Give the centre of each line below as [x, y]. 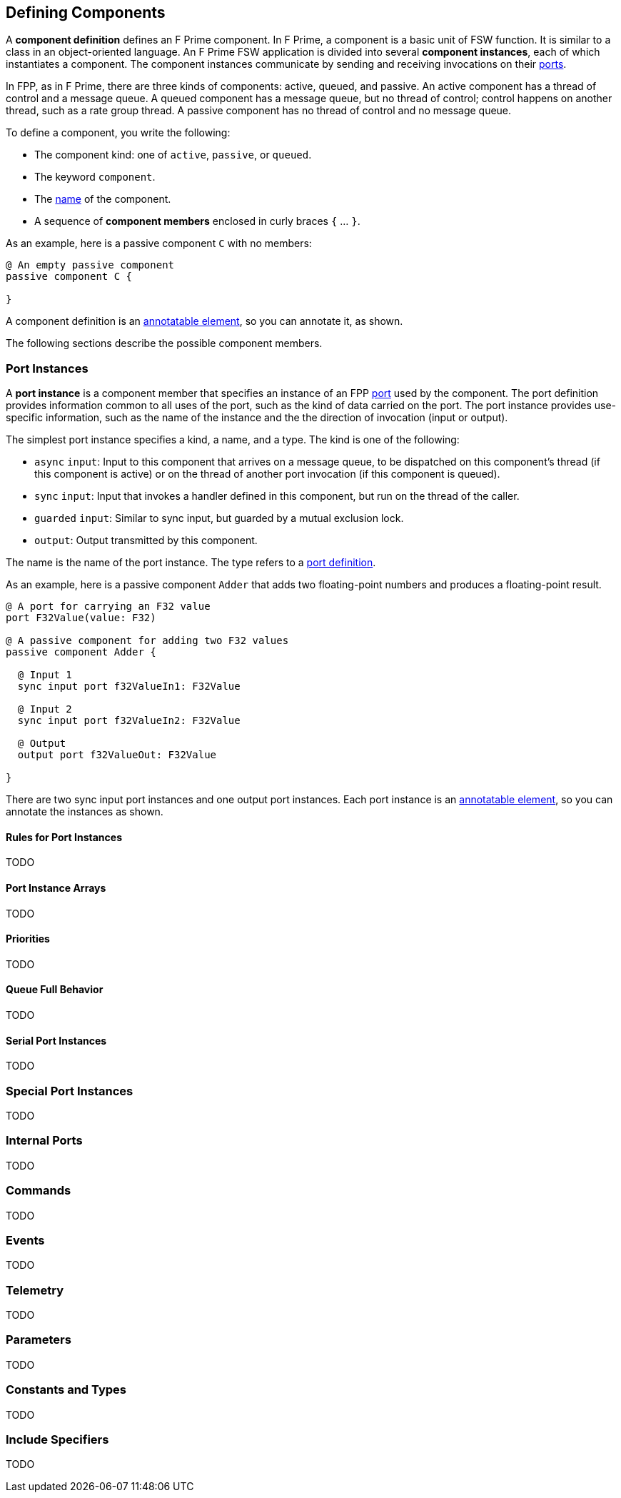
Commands [39, 1191]
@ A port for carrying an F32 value [108, 607]
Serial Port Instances [56, 1040]
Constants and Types [66, 1390]
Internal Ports [44, 1141]
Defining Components [86, 12]
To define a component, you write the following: [118, 133]
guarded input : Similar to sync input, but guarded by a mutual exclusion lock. [219, 518]
